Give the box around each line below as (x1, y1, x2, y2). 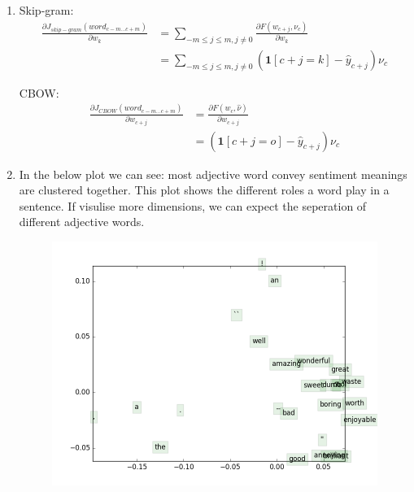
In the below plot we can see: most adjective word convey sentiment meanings (19, 165, 407, 182)
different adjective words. (19, 213, 145, 230)
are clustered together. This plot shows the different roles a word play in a (19, 181, 390, 198)
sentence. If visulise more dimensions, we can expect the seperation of (19, 197, 367, 214)
